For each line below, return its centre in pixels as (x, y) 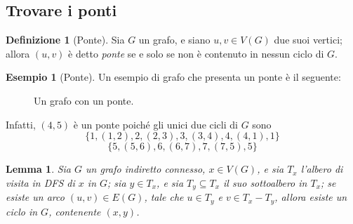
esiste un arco (35, 197)
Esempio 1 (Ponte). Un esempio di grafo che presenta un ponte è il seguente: (173, 77)
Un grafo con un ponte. (84, 100)
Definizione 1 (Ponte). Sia (65, 40)
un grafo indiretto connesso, (146, 169)
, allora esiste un (311, 197)
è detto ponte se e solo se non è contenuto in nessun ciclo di (196, 53)
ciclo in (22, 211)
